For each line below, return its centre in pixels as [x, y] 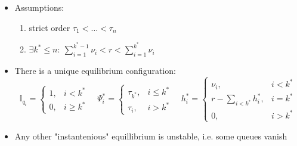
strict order [49, 27]
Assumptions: [39, 7]
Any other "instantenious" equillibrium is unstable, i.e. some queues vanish [151, 136]
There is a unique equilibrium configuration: [95, 71]
